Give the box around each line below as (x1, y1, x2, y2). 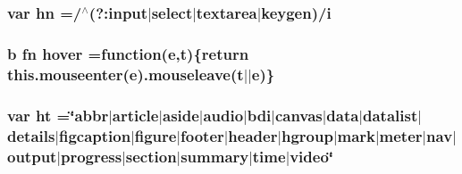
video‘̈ (290, 145, 334, 167)
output (7, 145, 57, 167)
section (125, 145, 177, 167)
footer (181, 124, 224, 146)
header (228, 124, 278, 146)
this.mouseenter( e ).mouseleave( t (7, 62, 244, 85)
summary (181, 145, 249, 167)
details (7, 124, 55, 146)
